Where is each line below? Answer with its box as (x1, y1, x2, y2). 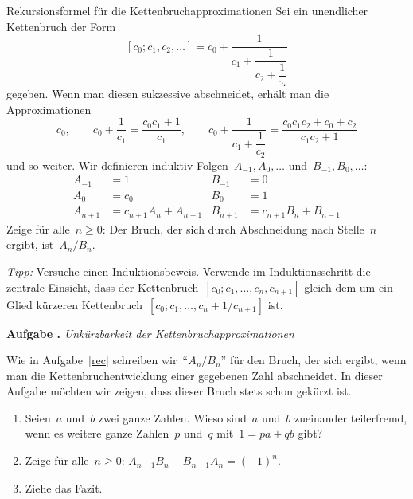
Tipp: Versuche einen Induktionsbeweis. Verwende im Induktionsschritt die (6, 262, 371, 279)
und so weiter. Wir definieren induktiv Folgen (6, 156, 228, 173)
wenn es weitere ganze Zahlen (25, 425, 169, 442)
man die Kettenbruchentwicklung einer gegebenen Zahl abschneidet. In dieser (6, 367, 383, 383)
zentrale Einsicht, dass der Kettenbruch (6, 278, 199, 295)
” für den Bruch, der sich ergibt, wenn (220, 352, 407, 368)
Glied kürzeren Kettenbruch (6, 296, 142, 312)
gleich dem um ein (304, 278, 393, 295)
